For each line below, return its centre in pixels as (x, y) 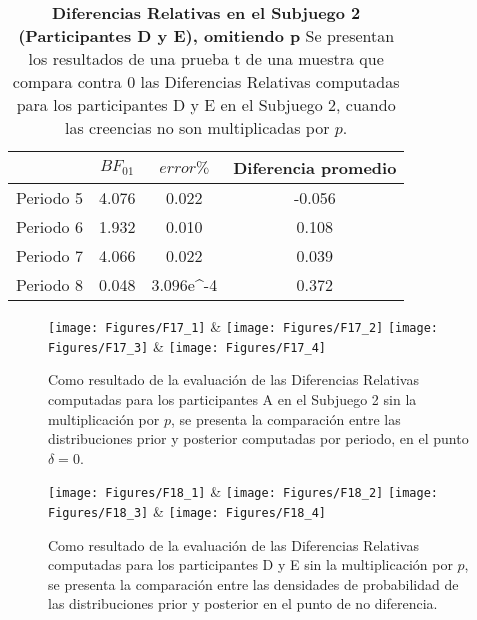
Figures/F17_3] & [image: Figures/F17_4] (187, 345)
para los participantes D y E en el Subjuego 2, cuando (206, 104)
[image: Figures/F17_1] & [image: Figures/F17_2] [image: (243, 326)
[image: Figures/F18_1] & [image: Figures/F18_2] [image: (243, 491)
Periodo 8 (49, 284)
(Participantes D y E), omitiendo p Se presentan (206, 35)
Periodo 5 (49, 197)
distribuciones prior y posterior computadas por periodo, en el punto (258, 438)
